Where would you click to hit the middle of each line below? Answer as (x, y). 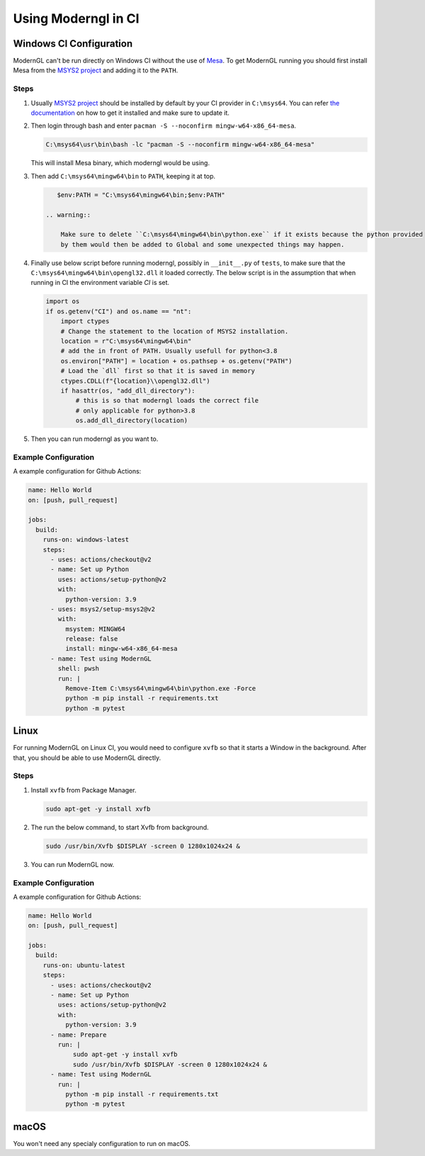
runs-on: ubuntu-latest (84, 965)
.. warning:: (68, 215)
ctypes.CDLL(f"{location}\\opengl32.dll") (135, 381)
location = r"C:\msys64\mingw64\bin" (126, 341)
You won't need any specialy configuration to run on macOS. (102, 1143)
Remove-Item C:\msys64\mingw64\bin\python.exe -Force (160, 689)
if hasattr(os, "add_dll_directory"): (128, 391)
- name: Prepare (79, 1034)
